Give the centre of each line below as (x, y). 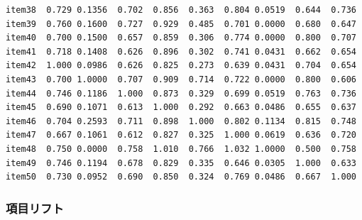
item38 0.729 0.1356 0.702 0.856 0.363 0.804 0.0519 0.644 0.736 (181, 10)
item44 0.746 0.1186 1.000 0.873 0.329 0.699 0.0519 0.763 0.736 (181, 93)
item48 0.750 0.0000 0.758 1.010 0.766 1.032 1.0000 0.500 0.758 (181, 149)
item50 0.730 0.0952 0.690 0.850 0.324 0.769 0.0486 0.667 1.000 (181, 177)
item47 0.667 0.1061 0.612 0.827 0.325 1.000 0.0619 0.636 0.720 (181, 135)
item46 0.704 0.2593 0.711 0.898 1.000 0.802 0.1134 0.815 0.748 (181, 121)
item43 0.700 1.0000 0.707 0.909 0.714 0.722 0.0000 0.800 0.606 (181, 79)
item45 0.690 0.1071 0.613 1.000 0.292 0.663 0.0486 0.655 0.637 (181, 108)
